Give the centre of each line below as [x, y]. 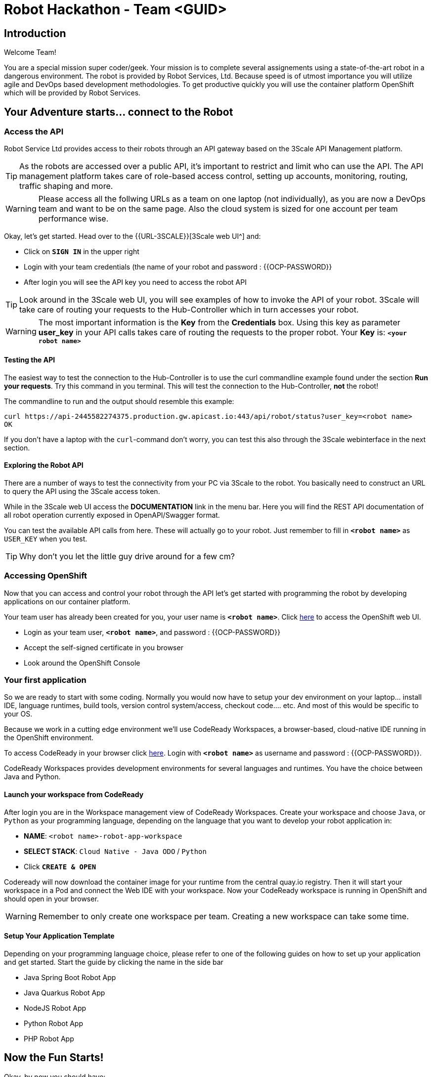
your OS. [18, 714]
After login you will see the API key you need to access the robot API [135, 282]
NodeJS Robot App [55, 1008]
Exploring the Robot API [44, 465]
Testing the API [30, 360]
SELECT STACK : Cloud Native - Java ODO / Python [115, 851]
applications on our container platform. [67, 601]
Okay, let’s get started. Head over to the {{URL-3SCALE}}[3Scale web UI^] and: [132, 236]
